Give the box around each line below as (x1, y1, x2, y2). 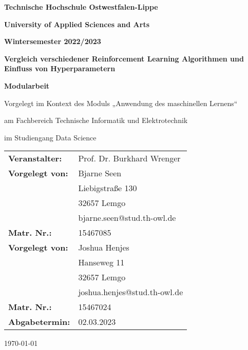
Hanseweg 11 (78, 256, 125, 269)
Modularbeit (4, 80, 50, 91)
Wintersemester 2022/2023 (4, 36, 101, 47)
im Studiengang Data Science (4, 132, 97, 142)
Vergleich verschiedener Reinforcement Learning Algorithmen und (4, 53, 244, 64)
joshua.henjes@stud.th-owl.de (78, 286, 183, 298)
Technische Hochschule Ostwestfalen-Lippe (4, 2, 158, 12)
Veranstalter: (8, 152, 62, 164)
